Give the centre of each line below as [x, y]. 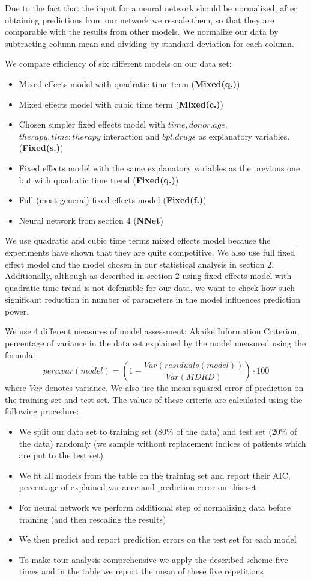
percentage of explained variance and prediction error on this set [137, 487]
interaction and [131, 136]
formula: [20, 355]
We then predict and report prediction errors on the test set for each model [158, 539]
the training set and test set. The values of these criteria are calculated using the [154, 399]
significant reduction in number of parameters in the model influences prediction [153, 299]
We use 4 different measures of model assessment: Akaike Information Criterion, [152, 331]
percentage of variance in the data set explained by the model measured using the [155, 343]
